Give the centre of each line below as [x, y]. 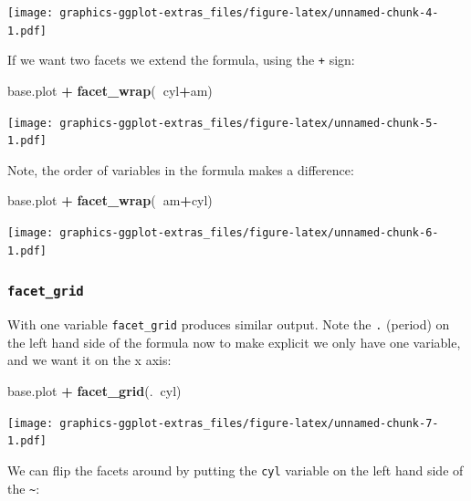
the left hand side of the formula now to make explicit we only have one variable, [234, 342]
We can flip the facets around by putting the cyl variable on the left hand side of [235, 470]
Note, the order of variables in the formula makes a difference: [181, 169]
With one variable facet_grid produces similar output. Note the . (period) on [229, 324]
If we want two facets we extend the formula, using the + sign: [181, 60]
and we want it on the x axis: [89, 360]
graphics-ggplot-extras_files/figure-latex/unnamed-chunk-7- [249, 423]
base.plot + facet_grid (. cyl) [94, 391]
